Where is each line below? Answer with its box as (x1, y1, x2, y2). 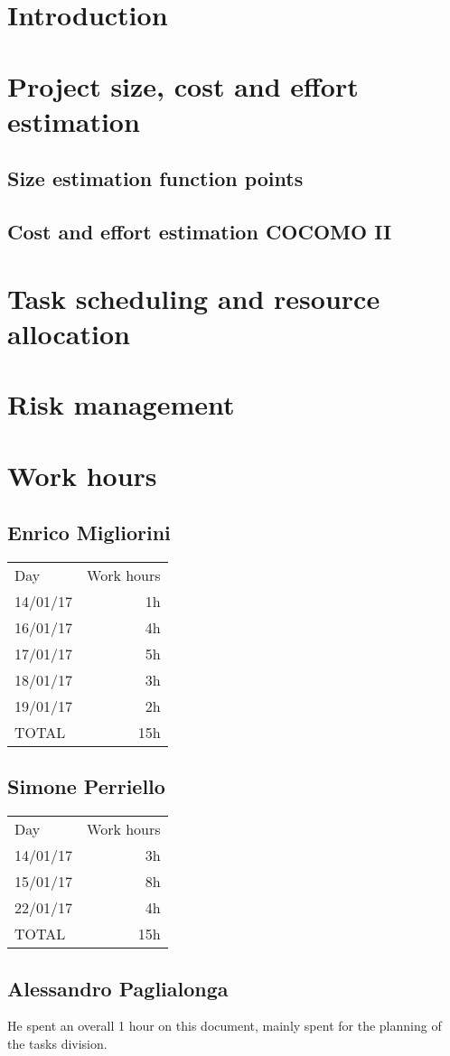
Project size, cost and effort (7, 67, 359, 104)
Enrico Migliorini (7, 519, 171, 547)
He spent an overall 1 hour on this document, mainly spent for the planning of (7, 1016, 442, 1035)
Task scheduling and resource (7, 279, 380, 316)
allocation (7, 314, 130, 351)
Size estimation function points (7, 164, 304, 192)
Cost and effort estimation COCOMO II (7, 218, 392, 246)
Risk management (7, 386, 235, 423)
